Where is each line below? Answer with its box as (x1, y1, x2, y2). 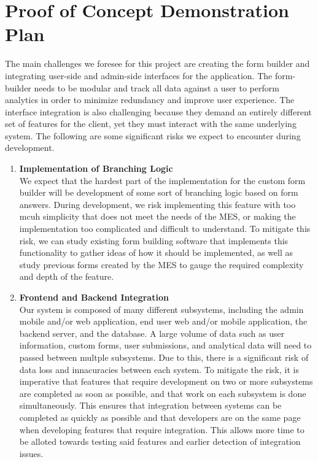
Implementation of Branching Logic (19, 162, 173, 175)
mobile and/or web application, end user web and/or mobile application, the (19, 315, 308, 328)
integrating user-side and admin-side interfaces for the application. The (5, 69, 273, 82)
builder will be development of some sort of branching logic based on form (19, 186, 298, 199)
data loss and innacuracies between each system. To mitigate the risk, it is (19, 363, 299, 375)
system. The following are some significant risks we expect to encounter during (5, 129, 301, 142)
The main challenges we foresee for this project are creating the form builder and (5, 57, 310, 70)
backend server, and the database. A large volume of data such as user (19, 326, 285, 339)
